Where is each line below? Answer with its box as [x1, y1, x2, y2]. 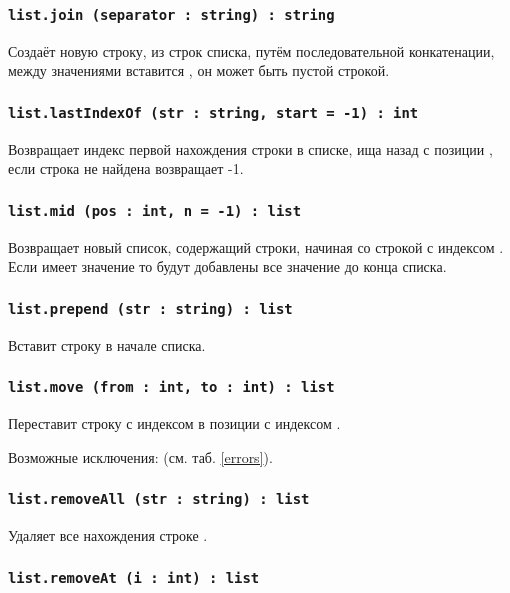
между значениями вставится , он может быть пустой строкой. [8, 60, 390, 81]
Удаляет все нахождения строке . [8, 525, 208, 546]
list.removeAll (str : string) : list [8, 491, 310, 508]
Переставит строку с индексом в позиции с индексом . [8, 413, 341, 434]
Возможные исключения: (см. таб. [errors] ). [8, 446, 273, 467]
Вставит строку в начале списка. [8, 334, 206, 355]
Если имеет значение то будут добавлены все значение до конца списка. [8, 256, 447, 277]
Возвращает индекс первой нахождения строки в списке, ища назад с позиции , [8, 138, 493, 159]
